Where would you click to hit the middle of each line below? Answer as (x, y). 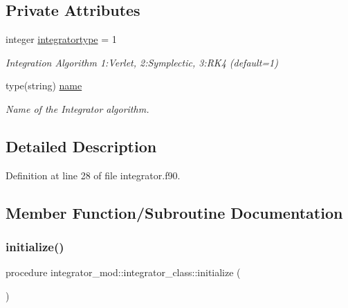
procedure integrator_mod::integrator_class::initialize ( (123, 272)
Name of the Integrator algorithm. (77, 108)
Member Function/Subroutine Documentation (174, 212)
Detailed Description (81, 146)
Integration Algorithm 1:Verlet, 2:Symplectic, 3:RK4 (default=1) (142, 62)
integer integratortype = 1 (61, 39)
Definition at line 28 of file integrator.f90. (93, 175)
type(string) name (44, 85)
